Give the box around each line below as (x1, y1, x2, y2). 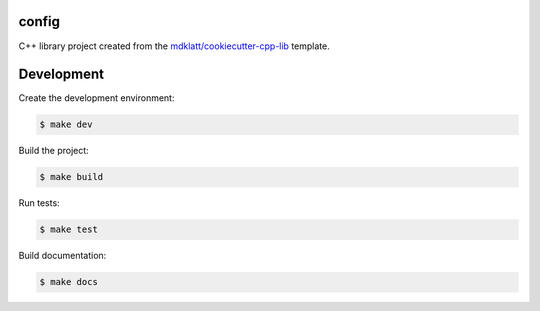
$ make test (39, 224, 99, 235)
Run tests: (18, 197, 60, 209)
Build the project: (18, 145, 89, 157)
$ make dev (39, 119, 93, 130)
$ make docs (39, 276, 99, 288)
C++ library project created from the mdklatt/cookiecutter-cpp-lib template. (18, 40, 330, 52)
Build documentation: (18, 250, 107, 262)
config (18, 13, 60, 30)
